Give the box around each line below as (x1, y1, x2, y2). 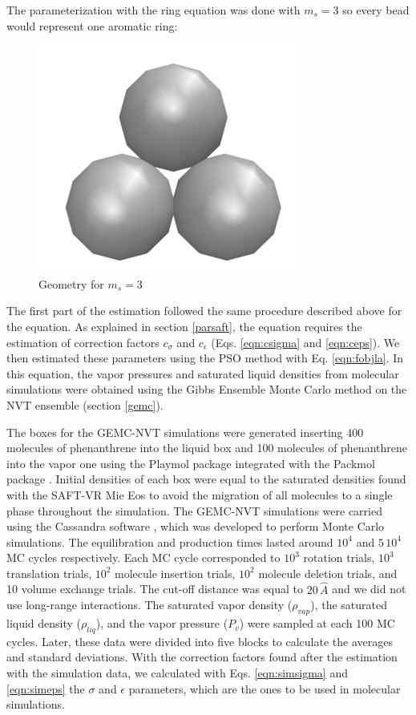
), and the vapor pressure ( (95, 615, 228, 632)
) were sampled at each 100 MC (239, 615, 395, 632)
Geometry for (38, 275, 104, 292)
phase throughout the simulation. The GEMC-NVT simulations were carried (6, 502, 382, 519)
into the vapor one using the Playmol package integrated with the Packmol (6, 454, 375, 471)
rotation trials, (303, 549, 375, 566)
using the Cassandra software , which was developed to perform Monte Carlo (6, 518, 385, 535)
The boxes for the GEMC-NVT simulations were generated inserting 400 (6, 423, 364, 440)
